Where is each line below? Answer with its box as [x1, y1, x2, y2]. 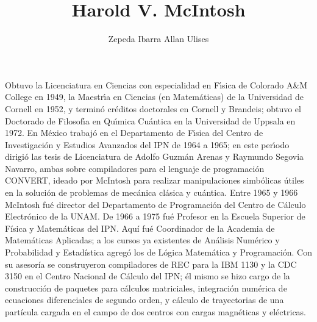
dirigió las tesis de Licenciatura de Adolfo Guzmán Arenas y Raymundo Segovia [5, 150, 304, 163]
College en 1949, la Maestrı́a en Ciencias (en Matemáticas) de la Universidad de [5, 90, 304, 103]
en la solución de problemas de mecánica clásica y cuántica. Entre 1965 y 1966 [5, 186, 298, 199]
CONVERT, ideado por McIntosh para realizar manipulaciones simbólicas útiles [5, 174, 304, 187]
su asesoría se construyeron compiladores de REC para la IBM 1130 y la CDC [5, 257, 297, 270]
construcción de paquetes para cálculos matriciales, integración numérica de [5, 281, 287, 294]
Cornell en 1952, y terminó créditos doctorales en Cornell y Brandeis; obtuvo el [5, 102, 301, 115]
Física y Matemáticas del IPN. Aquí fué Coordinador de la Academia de [5, 221, 275, 234]
